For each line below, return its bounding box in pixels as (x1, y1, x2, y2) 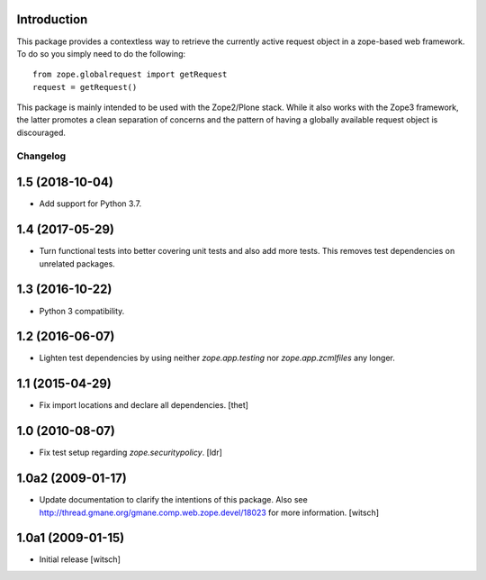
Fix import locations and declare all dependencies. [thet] (39, 400, 249, 411)
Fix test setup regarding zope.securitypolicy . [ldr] (39, 447, 222, 458)
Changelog (16, 150, 67, 162)
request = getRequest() (32, 82, 138, 92)
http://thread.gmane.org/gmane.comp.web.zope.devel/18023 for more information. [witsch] (39, 507, 380, 518)
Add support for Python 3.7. (39, 198, 142, 209)
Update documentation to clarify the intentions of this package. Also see (39, 494, 308, 505)
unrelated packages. (39, 258, 116, 269)
